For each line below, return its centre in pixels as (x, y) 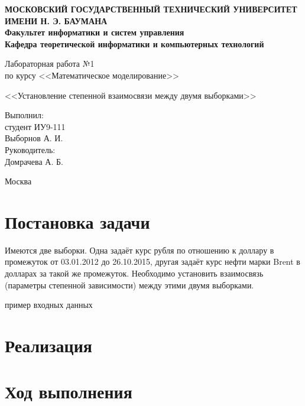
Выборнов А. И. (34, 138)
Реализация (48, 345)
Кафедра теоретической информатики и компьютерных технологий (134, 43)
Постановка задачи (77, 221)
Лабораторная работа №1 (50, 64)
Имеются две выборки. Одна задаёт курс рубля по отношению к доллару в (139, 250)
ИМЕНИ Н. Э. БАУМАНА (56, 20)
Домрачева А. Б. (34, 161)
